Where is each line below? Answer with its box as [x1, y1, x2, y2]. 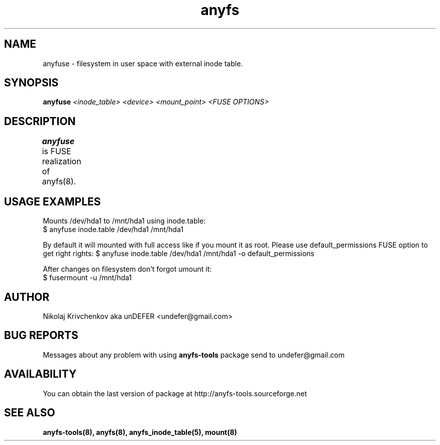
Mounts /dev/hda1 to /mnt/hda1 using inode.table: [43, 216, 206, 226]
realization [42, 156, 81, 167]
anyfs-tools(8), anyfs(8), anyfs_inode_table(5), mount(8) [43, 427, 237, 436]
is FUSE [42, 146, 71, 157]
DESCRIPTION [4, 115, 76, 128]
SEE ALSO [4, 406, 55, 419]
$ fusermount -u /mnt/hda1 [43, 273, 132, 282]
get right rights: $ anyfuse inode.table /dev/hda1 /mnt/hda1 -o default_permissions [43, 249, 314, 258]
